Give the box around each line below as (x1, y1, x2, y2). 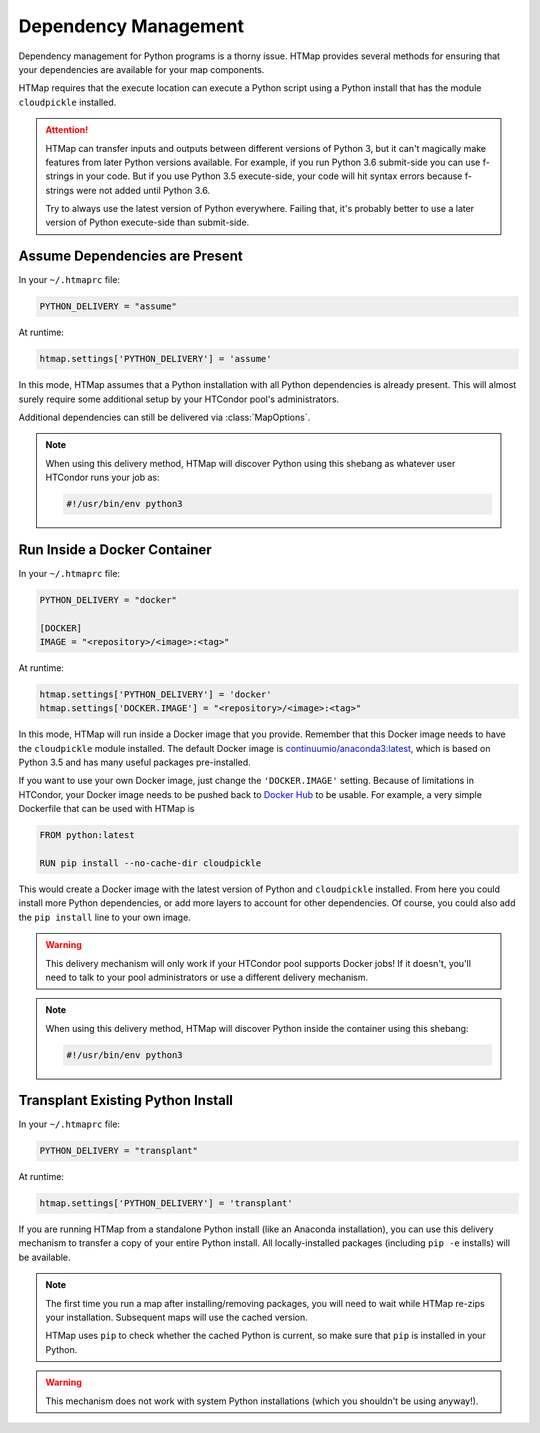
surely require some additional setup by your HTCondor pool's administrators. (18, 393, 340, 405)
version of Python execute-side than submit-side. (45, 216, 250, 229)
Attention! (45, 124, 89, 136)
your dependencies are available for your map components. (18, 63, 265, 75)
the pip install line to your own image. (18, 911, 192, 923)
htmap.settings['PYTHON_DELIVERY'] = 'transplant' (39, 1198, 294, 1209)
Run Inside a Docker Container (18, 541, 212, 558)
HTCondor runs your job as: (45, 471, 160, 484)
